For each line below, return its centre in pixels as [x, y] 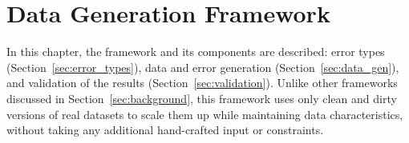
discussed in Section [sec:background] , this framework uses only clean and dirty [202, 98]
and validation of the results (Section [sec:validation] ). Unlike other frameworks [202, 83]
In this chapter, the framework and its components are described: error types [196, 52]
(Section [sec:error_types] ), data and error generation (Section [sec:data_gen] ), [203, 67]
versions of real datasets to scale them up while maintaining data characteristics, [205, 114]
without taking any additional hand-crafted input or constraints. [165, 130]
